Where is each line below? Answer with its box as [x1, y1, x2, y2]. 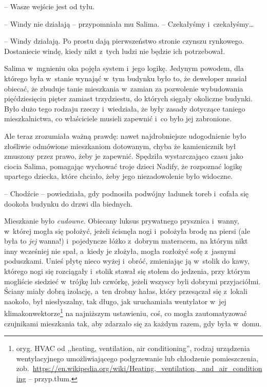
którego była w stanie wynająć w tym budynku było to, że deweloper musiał [4, 72, 247, 83]
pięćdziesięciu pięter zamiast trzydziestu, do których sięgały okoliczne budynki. [4, 93, 253, 104]
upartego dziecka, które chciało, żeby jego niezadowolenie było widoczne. [4, 171, 233, 181]
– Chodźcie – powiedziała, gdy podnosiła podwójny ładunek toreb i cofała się [4, 188, 249, 198]
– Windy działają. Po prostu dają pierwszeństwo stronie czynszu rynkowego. [4, 35, 244, 46]
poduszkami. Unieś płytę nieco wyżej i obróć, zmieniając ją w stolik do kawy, [4, 255, 250, 266]
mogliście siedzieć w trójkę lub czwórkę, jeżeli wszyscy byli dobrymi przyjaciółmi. [4, 275, 261, 286]
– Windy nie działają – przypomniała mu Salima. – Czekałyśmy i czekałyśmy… [4, 18, 254, 29]
